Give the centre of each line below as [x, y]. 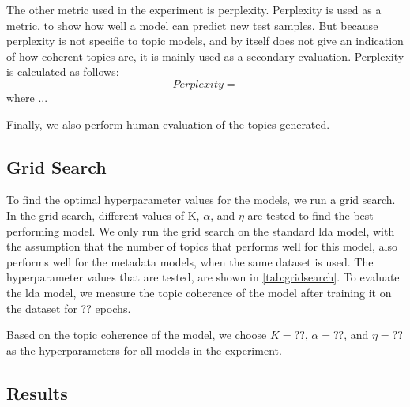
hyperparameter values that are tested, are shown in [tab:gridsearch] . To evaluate [203, 277]
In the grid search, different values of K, [103, 215]
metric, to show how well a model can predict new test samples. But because [192, 25]
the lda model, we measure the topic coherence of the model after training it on [199, 292]
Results [37, 392]
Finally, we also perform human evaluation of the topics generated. [168, 124]
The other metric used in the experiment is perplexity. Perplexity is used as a [194, 9]
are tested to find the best [310, 215]
